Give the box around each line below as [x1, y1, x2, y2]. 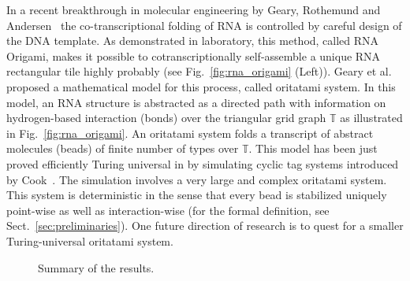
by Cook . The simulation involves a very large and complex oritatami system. [6, 171, 387, 187]
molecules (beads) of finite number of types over [6, 140, 239, 157]
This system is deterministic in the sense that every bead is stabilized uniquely [6, 187, 387, 203]
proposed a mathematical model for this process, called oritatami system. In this [6, 78, 396, 94]
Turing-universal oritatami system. [6, 232, 173, 249]
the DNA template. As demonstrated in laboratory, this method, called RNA [6, 32, 379, 49]
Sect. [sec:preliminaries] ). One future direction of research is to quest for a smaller [6, 217, 404, 234]
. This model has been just [248, 140, 378, 157]
